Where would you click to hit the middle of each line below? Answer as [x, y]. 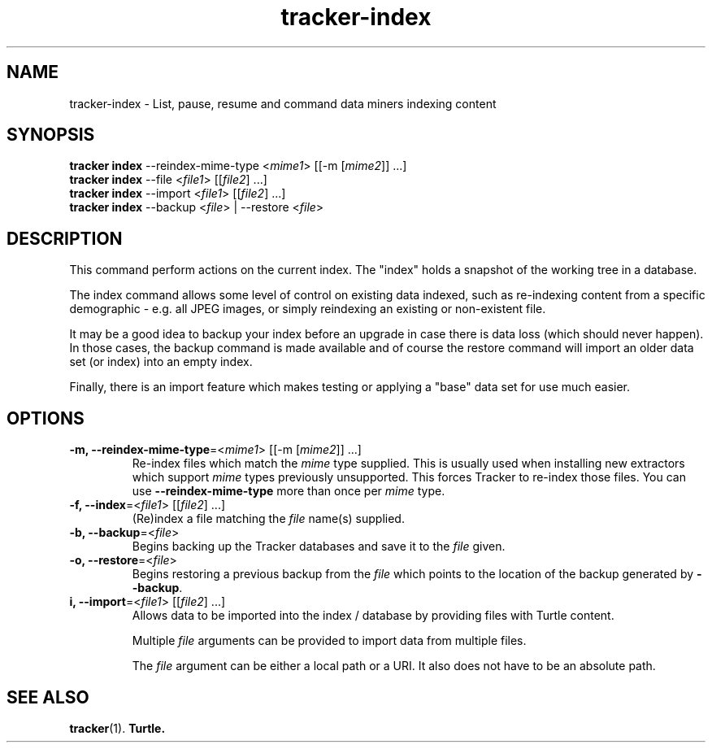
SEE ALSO [48, 697]
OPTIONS [46, 418]
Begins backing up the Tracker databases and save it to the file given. [319, 547]
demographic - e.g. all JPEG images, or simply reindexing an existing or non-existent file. [308, 309]
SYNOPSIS [51, 135]
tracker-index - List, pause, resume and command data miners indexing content [283, 103]
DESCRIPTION [65, 238]
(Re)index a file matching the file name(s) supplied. [268, 519]
